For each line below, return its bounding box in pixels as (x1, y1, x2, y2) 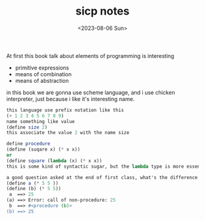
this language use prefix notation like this (6, 107, 124, 113)
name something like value (6, 118, 75, 124)
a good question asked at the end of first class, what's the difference (6, 174, 198, 180)
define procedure (6, 141, 51, 147)
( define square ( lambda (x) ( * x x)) (6, 157, 103, 164)
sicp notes (75, 4, 130, 18)
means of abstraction (15, 77, 69, 84)
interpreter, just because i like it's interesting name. (6, 95, 135, 102)
